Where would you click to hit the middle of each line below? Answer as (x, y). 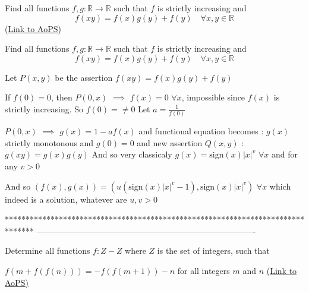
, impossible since (213, 97)
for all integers (204, 271)
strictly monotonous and (49, 142)
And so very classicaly (132, 154)
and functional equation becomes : (201, 131)
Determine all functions (48, 251)
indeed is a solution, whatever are (66, 199)
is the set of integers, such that (213, 251)
